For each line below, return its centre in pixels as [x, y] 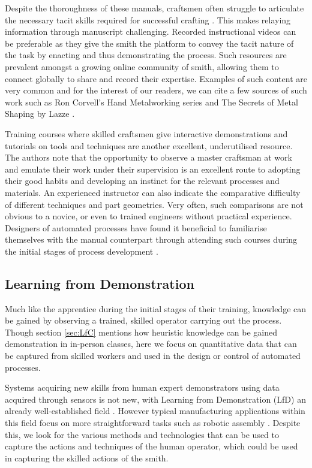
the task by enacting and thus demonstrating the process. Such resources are [146, 55]
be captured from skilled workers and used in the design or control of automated [153, 356]
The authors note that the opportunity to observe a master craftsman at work [148, 157]
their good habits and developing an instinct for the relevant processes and [142, 181]
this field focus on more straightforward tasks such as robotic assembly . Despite [153, 423]
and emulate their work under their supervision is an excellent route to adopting [153, 169]
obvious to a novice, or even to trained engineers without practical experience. [148, 216]
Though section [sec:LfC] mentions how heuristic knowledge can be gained [141, 332]
